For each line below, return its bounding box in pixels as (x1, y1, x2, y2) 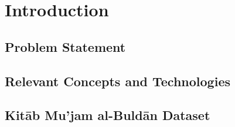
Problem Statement (5, 37, 126, 55)
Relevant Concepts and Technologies (5, 72, 230, 90)
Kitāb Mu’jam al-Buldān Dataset (5, 106, 210, 124)
